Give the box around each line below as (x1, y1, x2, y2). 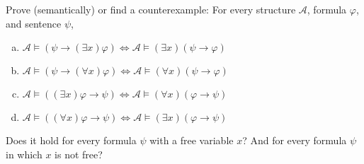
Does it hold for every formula (6, 133, 137, 148)
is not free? (55, 146, 103, 161)
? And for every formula (242, 133, 347, 148)
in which (6, 146, 42, 161)
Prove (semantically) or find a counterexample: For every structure (6, 2, 296, 16)
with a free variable (149, 133, 234, 148)
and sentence (6, 16, 62, 30)
